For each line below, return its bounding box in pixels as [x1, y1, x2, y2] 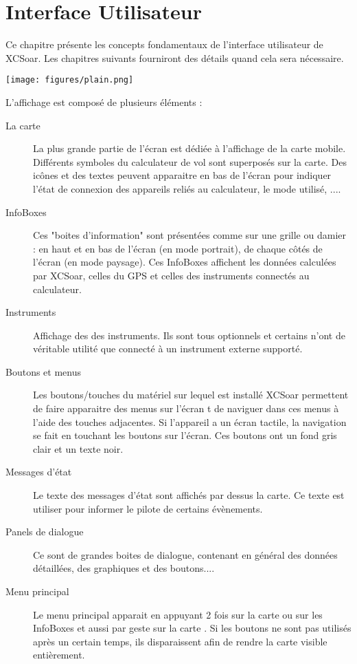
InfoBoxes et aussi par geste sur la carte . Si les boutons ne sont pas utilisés [33, 621, 352, 635]
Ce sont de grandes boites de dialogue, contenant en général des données [33, 547, 338, 561]
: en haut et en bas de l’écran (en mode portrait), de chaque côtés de [33, 241, 323, 255]
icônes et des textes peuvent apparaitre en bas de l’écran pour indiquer [33, 168, 332, 182]
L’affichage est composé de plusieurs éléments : [5, 94, 203, 109]
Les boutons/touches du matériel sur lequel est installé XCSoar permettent [33, 387, 349, 402]
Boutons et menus [5, 364, 81, 378]
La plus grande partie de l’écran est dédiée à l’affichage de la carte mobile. [33, 141, 346, 156]
